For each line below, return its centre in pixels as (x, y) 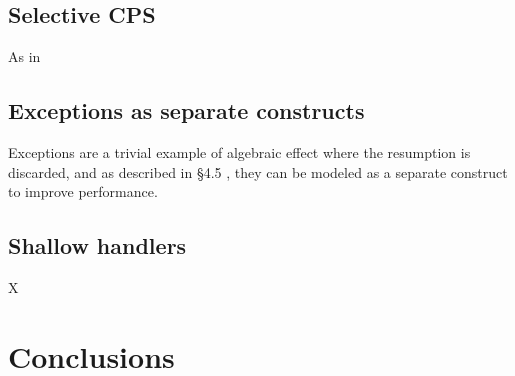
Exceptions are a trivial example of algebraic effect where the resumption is (239, 152)
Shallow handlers (97, 245)
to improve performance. (83, 191)
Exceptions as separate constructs (186, 110)
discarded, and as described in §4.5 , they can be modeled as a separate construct (258, 171)
